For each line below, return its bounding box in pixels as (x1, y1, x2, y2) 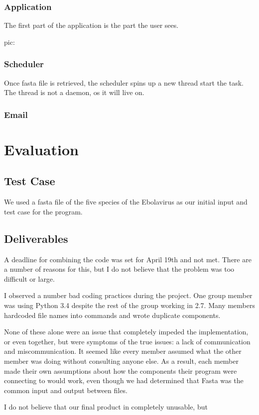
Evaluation (4, 139, 79, 159)
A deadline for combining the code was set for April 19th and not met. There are (4, 254, 252, 264)
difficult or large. (4, 273, 55, 284)
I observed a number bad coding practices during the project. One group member (4, 290, 253, 301)
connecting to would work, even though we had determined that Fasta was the (4, 375, 244, 386)
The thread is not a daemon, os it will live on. (4, 87, 144, 98)
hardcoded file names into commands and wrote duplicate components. (4, 310, 221, 320)
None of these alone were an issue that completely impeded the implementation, (4, 326, 249, 337)
